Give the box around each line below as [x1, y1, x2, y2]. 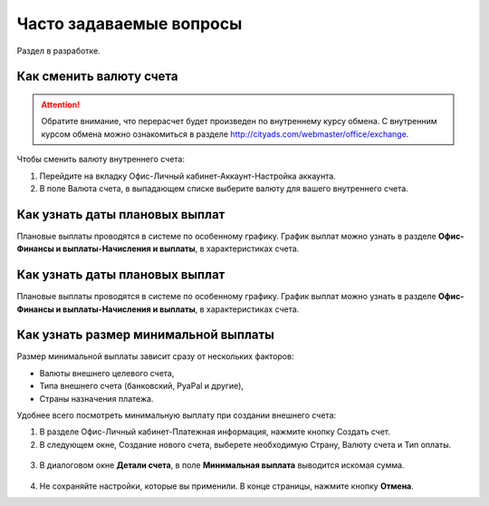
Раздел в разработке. [16, 45, 101, 56]
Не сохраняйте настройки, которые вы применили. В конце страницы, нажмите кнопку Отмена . [39, 481, 414, 491]
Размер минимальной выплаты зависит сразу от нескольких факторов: [16, 351, 294, 362]
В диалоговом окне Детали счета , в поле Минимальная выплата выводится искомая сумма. [39, 460, 405, 471]
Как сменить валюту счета [16, 69, 178, 84]
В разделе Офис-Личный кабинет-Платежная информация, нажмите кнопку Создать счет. [39, 426, 391, 437]
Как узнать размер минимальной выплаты [16, 327, 275, 343]
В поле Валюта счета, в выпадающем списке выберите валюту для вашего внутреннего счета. [39, 182, 409, 194]
